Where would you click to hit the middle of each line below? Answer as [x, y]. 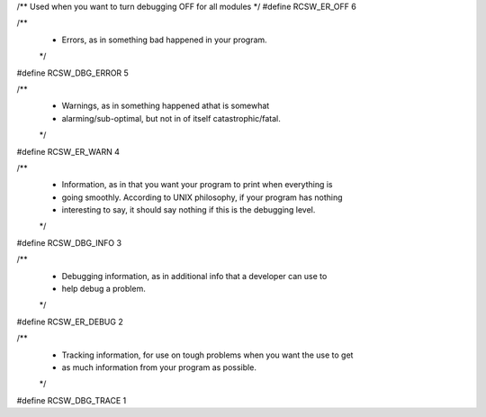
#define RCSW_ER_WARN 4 [68, 151]
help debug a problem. [103, 289]
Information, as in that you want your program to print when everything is [197, 185]
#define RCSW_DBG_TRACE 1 [72, 400]
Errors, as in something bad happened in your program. [164, 40]
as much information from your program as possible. [159, 367]
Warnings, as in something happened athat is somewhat [166, 106]
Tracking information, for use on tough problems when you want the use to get [207, 355]
